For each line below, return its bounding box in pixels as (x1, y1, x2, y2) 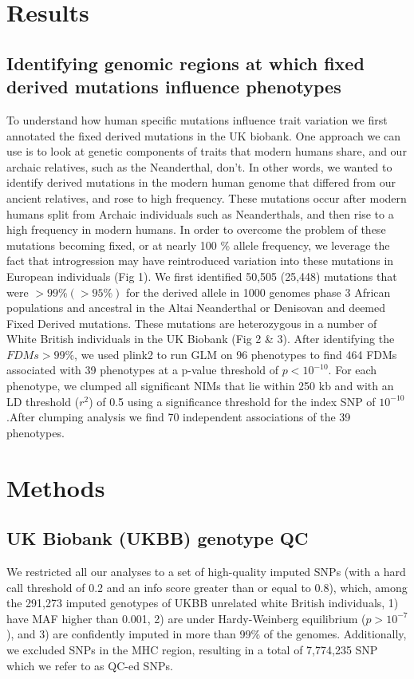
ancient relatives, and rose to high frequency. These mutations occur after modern (6, 189, 407, 206)
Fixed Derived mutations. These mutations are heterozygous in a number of (6, 314, 377, 331)
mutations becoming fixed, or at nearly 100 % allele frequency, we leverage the (6, 236, 390, 253)
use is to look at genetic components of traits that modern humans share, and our (6, 143, 407, 160)
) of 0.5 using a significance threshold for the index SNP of (89, 393, 376, 409)
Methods (6, 471, 105, 503)
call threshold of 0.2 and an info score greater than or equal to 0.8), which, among (6, 578, 408, 595)
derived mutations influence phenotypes (6, 74, 341, 99)
